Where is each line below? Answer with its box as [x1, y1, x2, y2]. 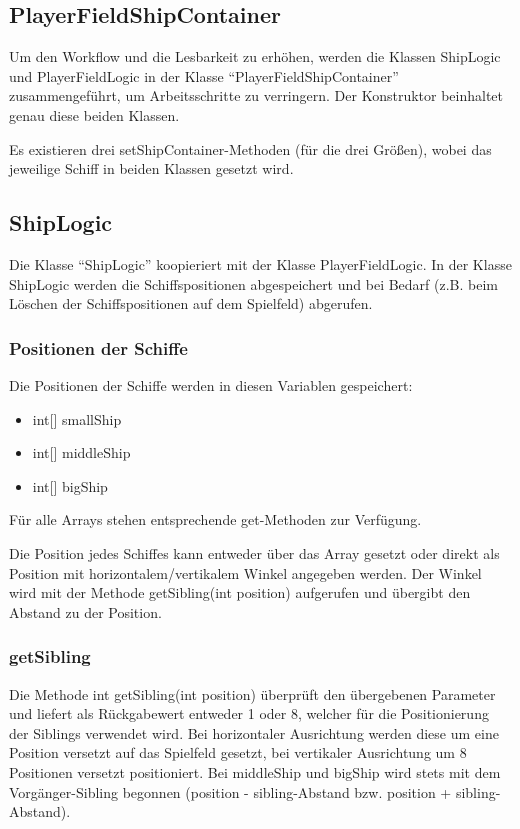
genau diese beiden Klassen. [9, 104, 180, 125]
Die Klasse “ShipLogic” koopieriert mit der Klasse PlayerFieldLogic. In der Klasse [9, 253, 512, 274]
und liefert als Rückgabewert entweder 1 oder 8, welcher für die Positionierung [9, 703, 489, 724]
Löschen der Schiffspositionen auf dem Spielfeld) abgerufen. [9, 293, 373, 314]
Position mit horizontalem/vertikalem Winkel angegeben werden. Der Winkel [9, 562, 482, 583]
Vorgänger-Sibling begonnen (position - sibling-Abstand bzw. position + [9, 781, 452, 802]
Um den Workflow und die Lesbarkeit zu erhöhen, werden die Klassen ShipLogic [9, 46, 501, 67]
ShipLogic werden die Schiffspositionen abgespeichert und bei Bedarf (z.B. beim [9, 273, 499, 294]
